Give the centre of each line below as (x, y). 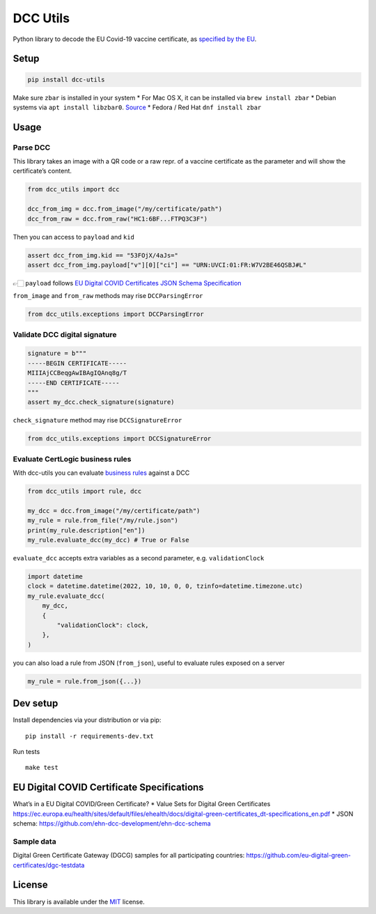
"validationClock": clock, (103, 625)
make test (42, 768)
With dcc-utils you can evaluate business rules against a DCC (101, 473)
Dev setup (36, 703)
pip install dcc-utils (66, 79)
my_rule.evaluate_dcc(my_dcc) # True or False (108, 540)
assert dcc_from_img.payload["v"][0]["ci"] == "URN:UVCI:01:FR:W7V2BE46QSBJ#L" (167, 265)
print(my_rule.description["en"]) (86, 530)
